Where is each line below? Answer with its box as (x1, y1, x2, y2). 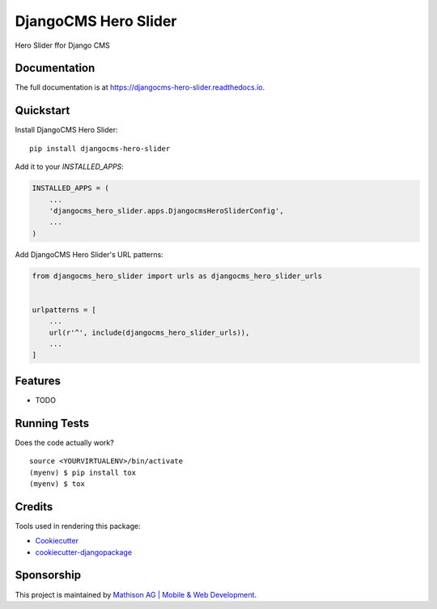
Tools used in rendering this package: (15, 521, 141, 531)
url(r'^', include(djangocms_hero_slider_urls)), (49, 328, 250, 337)
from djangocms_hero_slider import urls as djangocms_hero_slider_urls (32, 271, 323, 281)
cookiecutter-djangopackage (35, 547, 133, 557)
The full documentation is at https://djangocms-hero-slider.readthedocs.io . (15, 82, 265, 92)
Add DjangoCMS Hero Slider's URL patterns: (15, 249, 163, 259)
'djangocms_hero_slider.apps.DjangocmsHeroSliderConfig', (49, 206, 284, 215)
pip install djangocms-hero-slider (29, 144, 171, 153)
